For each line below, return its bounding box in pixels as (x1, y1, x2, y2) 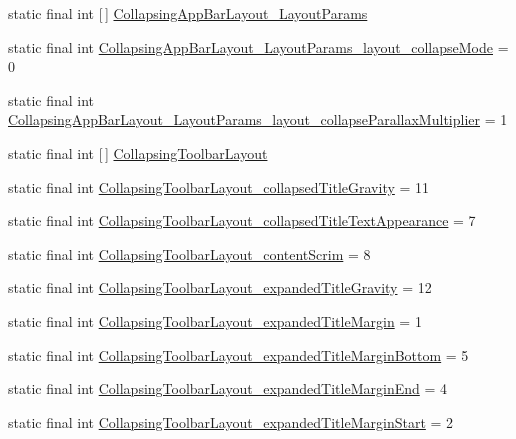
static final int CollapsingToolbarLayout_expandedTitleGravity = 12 (8, 277, 432, 298)
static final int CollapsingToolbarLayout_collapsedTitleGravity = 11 (8, 176, 430, 197)
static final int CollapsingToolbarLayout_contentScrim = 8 (8, 243, 371, 264)
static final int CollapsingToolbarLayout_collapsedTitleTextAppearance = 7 (8, 210, 476, 231)
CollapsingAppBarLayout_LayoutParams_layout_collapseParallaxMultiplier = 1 (8, 109, 508, 130)
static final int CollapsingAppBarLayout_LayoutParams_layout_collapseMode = (8, 36, 509, 57)
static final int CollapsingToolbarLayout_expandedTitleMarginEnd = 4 (8, 378, 447, 399)
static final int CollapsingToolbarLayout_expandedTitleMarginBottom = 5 (8, 344, 469, 365)
